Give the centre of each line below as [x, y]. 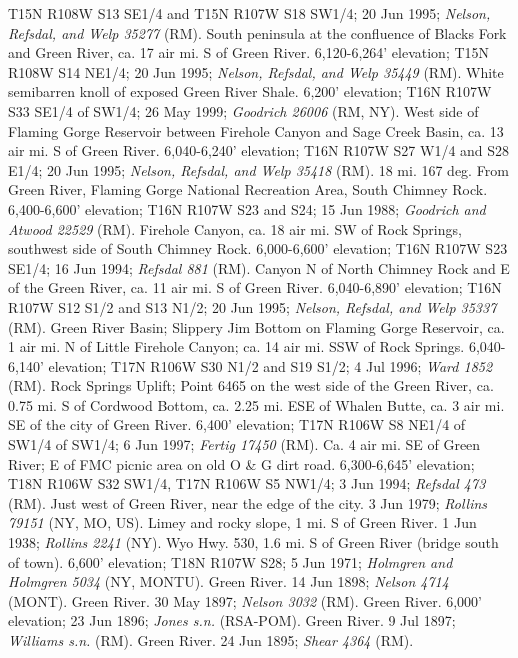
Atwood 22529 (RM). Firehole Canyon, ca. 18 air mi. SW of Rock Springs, [235, 228]
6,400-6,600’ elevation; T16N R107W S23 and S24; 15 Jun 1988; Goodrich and [247, 208]
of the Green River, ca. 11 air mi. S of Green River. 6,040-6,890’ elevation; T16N [255, 287]
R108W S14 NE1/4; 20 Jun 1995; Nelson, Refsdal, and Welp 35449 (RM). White [256, 71]
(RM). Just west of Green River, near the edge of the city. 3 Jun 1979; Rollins [248, 502]
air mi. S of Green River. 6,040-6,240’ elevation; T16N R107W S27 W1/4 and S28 [259, 150]
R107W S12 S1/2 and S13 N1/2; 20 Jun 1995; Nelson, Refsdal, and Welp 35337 [252, 306]
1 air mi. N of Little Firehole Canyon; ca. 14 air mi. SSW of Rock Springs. [236, 346]
